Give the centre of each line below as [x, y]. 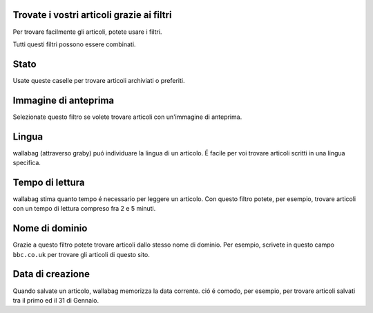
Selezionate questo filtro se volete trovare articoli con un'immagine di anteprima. [127, 117]
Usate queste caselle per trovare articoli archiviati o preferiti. [99, 80]
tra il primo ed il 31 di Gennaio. [56, 300]
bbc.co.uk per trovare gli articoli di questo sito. [81, 254]
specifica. [27, 163]
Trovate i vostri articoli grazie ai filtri [92, 15]
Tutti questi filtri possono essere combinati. [74, 44]
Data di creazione [51, 274]
